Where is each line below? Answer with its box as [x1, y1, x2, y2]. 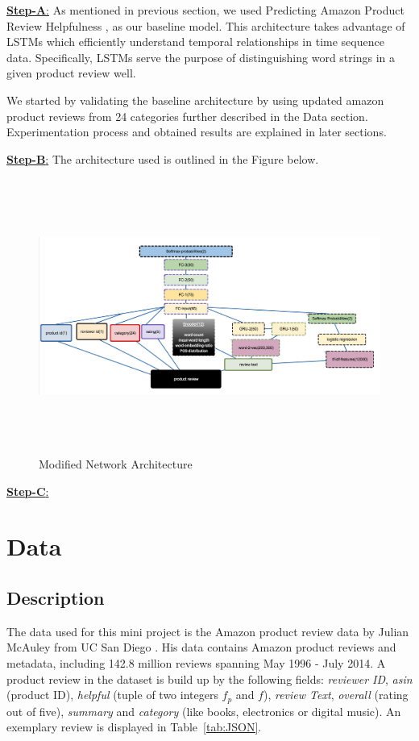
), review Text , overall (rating [263, 686, 409, 703]
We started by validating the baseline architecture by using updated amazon [6, 91, 384, 108]
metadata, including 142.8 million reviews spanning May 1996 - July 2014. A [6, 655, 386, 672]
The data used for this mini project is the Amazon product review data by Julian [6, 622, 409, 639]
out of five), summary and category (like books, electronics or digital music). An [6, 702, 401, 719]
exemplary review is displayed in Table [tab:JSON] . [6, 718, 262, 735]
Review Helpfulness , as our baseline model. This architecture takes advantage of [6, 17, 405, 34]
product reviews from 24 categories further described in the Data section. [6, 107, 368, 124]
